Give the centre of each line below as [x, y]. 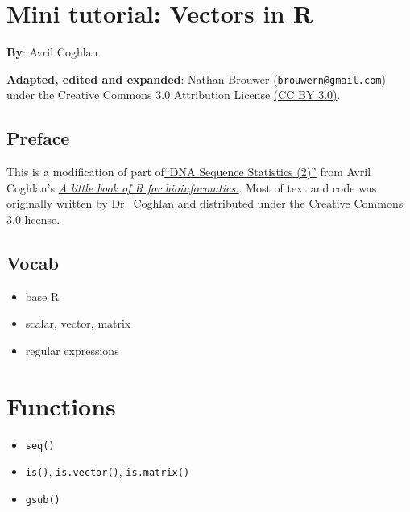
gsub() [43, 500]
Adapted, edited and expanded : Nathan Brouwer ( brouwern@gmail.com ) [196, 78]
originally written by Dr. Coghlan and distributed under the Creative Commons [205, 203]
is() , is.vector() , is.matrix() [108, 471]
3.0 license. [33, 219]
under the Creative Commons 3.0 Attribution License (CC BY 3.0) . [174, 95]
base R [42, 296]
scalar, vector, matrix [78, 323]
